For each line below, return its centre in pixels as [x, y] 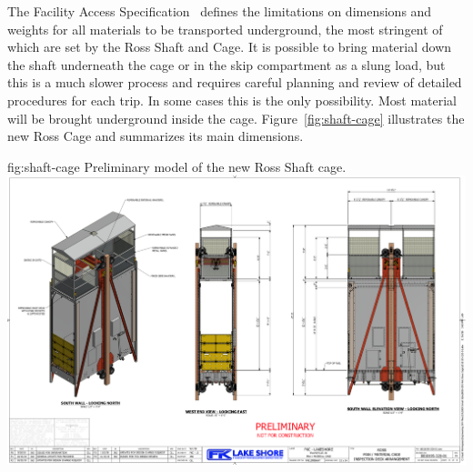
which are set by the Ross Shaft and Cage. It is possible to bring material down [230, 47]
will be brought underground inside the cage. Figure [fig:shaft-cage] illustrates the [236, 118]
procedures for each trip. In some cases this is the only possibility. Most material [232, 100]
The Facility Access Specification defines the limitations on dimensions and [220, 11]
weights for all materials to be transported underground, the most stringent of [225, 29]
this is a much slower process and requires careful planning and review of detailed [235, 82]
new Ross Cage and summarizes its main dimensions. [156, 136]
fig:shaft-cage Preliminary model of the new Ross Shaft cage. [177, 166]
